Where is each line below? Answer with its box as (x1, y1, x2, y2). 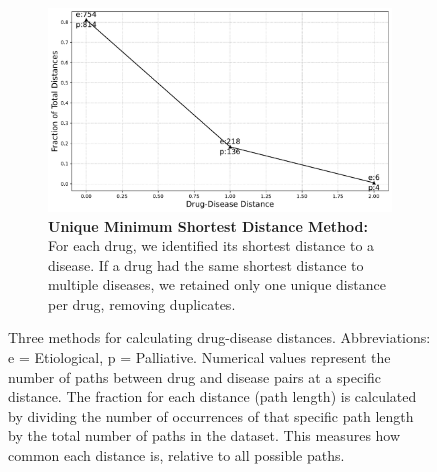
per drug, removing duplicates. (48, 293, 236, 314)
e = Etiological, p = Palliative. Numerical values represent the (8, 347, 391, 368)
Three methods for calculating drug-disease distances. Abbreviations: (8, 327, 431, 348)
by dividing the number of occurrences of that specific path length (8, 405, 414, 426)
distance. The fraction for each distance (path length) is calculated (8, 386, 417, 407)
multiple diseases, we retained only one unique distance (48, 274, 386, 295)
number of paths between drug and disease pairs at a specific (8, 366, 382, 387)
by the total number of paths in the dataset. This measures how (8, 425, 401, 446)
